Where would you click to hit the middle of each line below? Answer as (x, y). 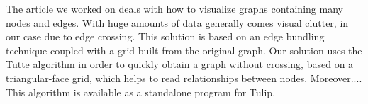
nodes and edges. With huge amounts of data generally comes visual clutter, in (177, 22)
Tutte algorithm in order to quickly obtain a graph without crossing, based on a (180, 64)
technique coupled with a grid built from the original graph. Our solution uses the (184, 50)
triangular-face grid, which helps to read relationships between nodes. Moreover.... (184, 77)
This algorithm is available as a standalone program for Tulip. (141, 92)
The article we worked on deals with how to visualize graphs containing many (174, 8)
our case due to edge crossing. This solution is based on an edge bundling (165, 36)
